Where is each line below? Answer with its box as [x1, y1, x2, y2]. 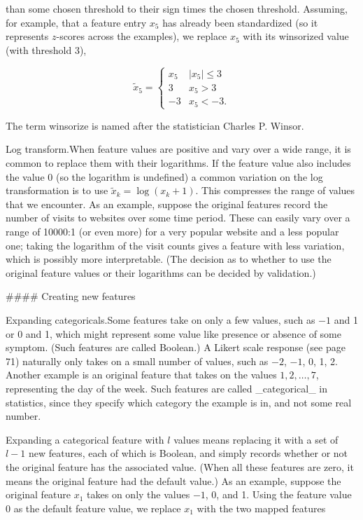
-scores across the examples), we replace [56, 29, 227, 43]
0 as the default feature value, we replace [6, 500, 181, 515]
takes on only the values [87, 487, 190, 502]
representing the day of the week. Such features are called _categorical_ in [6, 381, 327, 395]
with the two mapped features [197, 500, 326, 515]
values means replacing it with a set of [173, 432, 339, 446]
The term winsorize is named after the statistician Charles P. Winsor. [6, 118, 304, 132]
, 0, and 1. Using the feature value [205, 487, 352, 502]
